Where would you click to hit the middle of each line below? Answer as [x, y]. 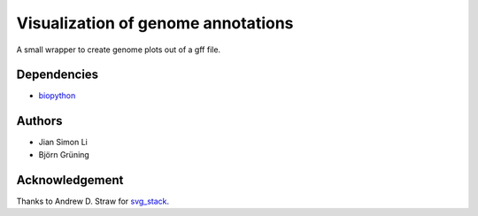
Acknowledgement [70, 180]
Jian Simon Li [63, 143]
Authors [39, 121]
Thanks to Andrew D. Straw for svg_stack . [93, 201]
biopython [57, 96]
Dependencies [58, 75]
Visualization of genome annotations [155, 23]
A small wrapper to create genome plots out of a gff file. [119, 50]
